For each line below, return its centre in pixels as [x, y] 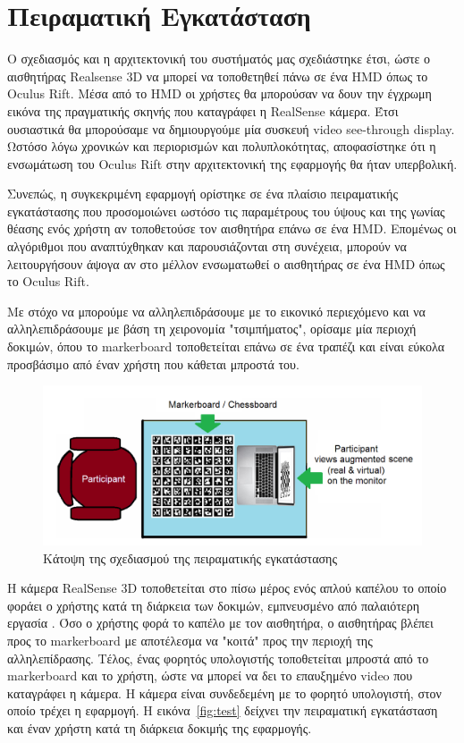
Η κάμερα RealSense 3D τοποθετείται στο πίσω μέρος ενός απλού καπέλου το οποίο [227, 588]
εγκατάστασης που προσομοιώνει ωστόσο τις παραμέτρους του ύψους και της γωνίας [226, 211]
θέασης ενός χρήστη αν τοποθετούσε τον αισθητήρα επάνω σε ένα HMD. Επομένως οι [232, 228]
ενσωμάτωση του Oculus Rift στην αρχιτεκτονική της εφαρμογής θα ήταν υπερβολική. [232, 163]
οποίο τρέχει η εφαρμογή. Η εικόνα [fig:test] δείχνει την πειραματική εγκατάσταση [223, 710]
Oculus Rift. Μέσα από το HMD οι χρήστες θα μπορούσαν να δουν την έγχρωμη [219, 93]
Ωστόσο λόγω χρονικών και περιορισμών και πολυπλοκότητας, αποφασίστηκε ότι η [222, 146]
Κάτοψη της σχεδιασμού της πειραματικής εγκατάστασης [190, 557]
